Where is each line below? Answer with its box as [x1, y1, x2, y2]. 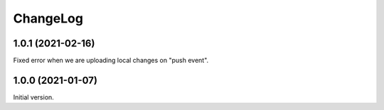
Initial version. [13, 92, 55, 102]
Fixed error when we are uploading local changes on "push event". [13, 56, 209, 65]
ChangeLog [13, 11, 83, 26]
